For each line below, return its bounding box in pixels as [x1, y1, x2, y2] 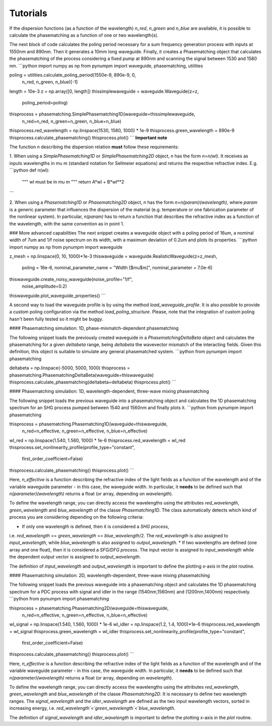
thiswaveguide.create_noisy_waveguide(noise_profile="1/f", [9, 276, 133, 282]
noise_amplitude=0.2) [22, 283, 67, 290]
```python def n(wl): [9, 167, 50, 174]
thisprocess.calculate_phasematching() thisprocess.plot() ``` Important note [9, 134, 167, 141]
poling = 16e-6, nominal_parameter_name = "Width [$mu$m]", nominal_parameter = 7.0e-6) [22, 265, 213, 271]
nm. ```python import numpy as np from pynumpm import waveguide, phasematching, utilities [9, 63, 203, 69]
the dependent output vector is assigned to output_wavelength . [9, 554, 141, 560]
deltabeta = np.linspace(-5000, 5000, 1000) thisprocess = [9, 365, 130, 371]
